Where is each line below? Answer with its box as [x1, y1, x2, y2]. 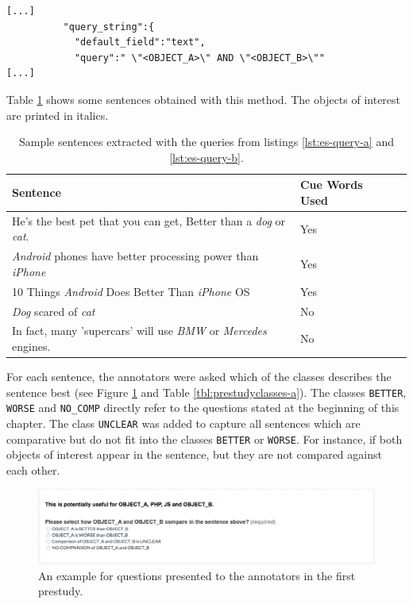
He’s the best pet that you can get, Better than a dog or [12, 212, 285, 229]
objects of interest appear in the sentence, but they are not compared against [6, 446, 382, 463]
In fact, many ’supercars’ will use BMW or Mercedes [12, 322, 267, 339]
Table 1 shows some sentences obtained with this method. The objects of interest [6, 90, 401, 107]
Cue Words [299, 176, 363, 193]
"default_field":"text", [74, 37, 206, 48]
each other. [6, 461, 60, 478]
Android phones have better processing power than [12, 248, 259, 264]
